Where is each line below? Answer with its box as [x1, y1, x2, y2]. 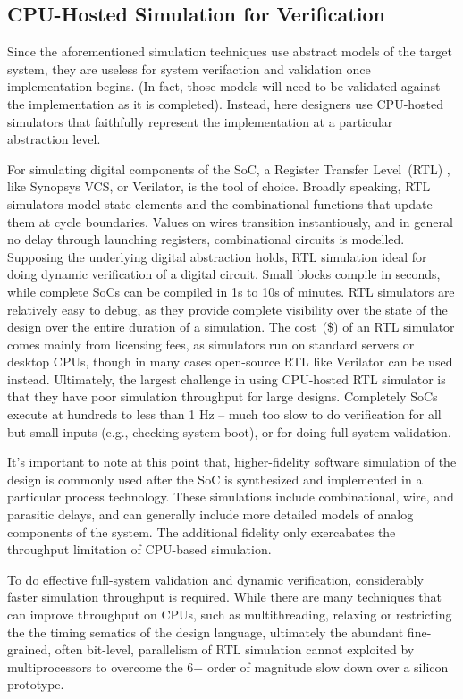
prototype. [7, 675, 64, 694]
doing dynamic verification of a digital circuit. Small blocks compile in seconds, [7, 265, 441, 283]
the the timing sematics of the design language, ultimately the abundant [7, 622, 404, 641]
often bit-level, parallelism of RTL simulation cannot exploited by [55, 640, 415, 659]
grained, [7, 640, 52, 659]
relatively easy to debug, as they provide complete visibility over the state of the [7, 299, 448, 318]
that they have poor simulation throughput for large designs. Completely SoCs [7, 387, 438, 406]
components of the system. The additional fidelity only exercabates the [7, 522, 396, 541]
